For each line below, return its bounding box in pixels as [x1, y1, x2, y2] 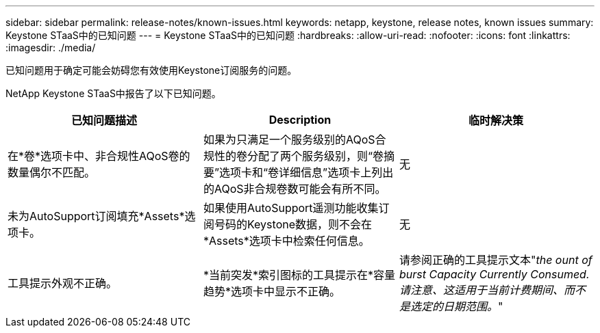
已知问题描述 [71, 114, 137, 127]
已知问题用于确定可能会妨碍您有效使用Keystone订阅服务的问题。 [5, 64, 297, 76]
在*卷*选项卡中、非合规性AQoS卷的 [8, 149, 190, 163]
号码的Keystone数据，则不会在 [214, 217, 373, 231]
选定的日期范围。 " [410, 299, 503, 313]
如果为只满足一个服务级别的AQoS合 [203, 133, 386, 146]
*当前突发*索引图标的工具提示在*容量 [203, 268, 396, 282]
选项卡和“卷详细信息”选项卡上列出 [219, 165, 394, 179]
